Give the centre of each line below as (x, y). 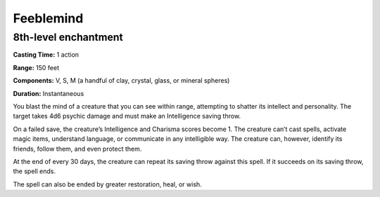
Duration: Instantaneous (49, 93)
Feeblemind (48, 18)
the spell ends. (34, 171)
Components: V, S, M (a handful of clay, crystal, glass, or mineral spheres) (121, 81)
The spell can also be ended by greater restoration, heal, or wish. (107, 184)
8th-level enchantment (68, 37)
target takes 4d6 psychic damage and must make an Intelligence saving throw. (127, 116)
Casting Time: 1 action (46, 55)
